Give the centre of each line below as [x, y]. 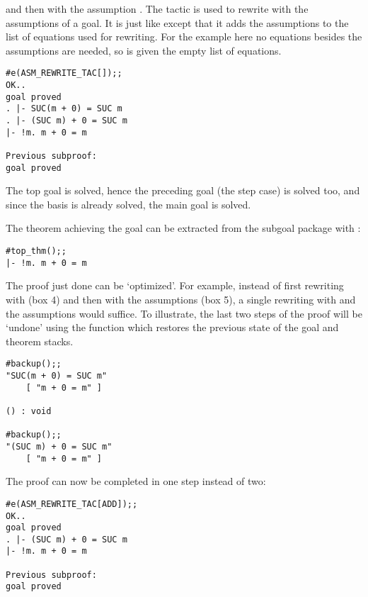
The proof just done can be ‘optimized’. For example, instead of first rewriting [175, 285]
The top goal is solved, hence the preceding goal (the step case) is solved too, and [183, 190]
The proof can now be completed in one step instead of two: [136, 481]
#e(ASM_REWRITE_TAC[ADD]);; [72, 504]
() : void [29, 411]
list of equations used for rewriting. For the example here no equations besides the [184, 37]
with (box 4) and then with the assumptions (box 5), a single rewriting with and [181, 299]
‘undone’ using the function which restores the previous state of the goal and [172, 327]
